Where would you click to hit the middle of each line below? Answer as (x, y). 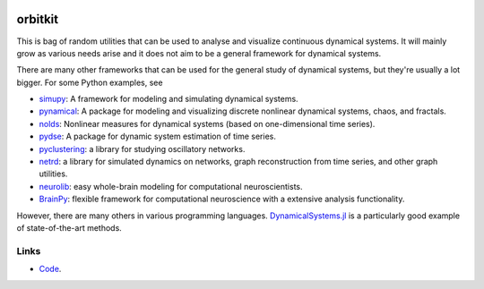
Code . (50, 269)
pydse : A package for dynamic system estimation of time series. (158, 136)
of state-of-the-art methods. (69, 227)
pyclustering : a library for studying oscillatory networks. (142, 149)
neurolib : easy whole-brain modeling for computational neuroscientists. (171, 186)
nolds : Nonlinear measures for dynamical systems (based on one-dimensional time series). (207, 123)
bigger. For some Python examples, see (90, 82)
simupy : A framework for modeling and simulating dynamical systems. (169, 99)
